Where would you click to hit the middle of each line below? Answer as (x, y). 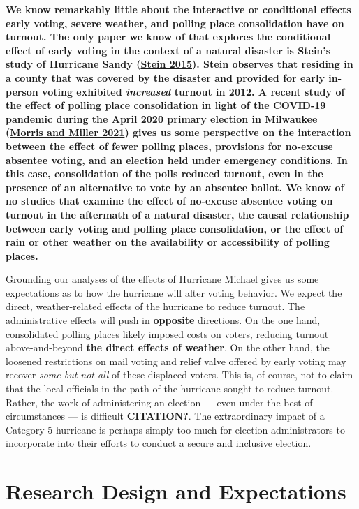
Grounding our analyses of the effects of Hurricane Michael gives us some (162, 279)
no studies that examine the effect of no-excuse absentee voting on (169, 201)
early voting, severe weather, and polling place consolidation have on (175, 23)
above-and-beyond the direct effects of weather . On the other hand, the (168, 347)
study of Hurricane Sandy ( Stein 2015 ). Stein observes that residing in (179, 64)
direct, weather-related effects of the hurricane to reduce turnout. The (155, 306)
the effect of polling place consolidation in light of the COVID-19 (166, 105)
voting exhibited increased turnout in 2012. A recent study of (193, 91)
